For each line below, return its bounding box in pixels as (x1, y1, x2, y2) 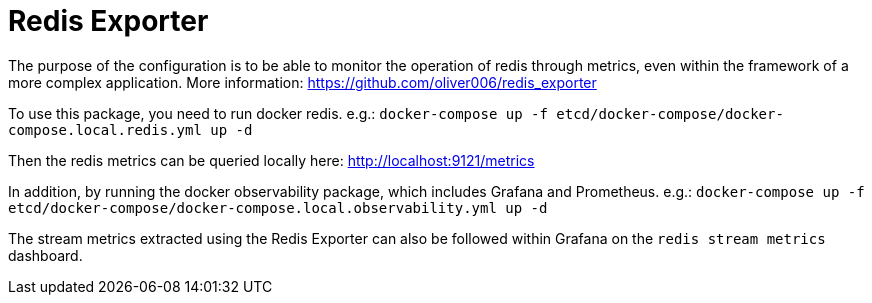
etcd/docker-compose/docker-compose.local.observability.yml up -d (8, 199, 548, 216)
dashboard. (8, 246, 83, 264)
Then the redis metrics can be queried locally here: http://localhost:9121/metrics (8, 151, 535, 169)
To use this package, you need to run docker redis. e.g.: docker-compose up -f (8, 104, 548, 122)
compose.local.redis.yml (8, 121, 202, 138)
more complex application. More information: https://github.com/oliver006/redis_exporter (8, 73, 597, 91)
